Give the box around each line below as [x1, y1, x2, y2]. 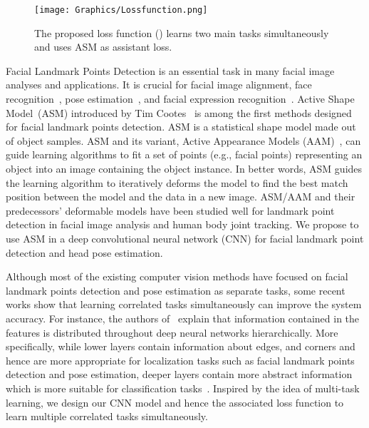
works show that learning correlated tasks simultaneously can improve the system [6, 297, 362, 312]
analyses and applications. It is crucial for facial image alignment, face [6, 77, 312, 92]
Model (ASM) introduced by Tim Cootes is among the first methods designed [6, 105, 352, 120]
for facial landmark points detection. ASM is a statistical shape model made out [6, 119, 356, 134]
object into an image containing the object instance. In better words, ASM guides [6, 161, 363, 175]
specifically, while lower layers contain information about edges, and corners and [6, 339, 355, 354]
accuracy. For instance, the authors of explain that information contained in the [6, 310, 360, 325]
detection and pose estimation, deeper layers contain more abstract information [6, 367, 353, 382]
